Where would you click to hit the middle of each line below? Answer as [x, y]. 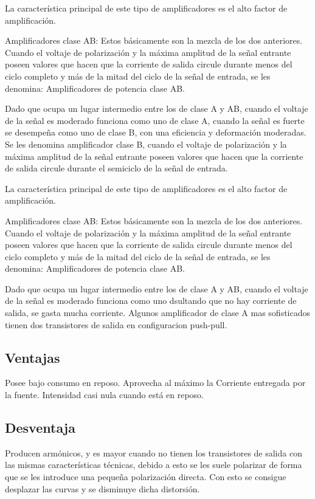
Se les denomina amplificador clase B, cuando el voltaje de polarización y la [146, 144]
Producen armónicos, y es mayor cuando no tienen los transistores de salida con [154, 453]
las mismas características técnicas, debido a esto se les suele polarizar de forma [154, 465]
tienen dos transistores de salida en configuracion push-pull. [116, 324]
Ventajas [33, 357]
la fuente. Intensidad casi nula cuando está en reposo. [105, 395]
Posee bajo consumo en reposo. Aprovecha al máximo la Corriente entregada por [155, 383]
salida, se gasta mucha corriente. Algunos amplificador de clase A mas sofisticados [158, 313]
